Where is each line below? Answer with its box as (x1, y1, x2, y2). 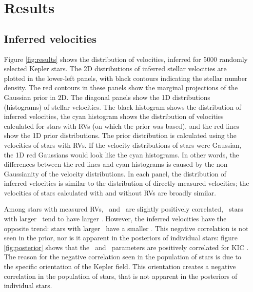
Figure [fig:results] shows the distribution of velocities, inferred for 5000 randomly (4, 54, 248, 64)
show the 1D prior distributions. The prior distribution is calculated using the (4, 130, 236, 140)
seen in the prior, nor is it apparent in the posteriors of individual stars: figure (4, 233, 238, 243)
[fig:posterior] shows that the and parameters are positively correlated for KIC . (4, 242, 249, 252)
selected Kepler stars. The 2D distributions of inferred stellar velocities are (4, 63, 227, 74)
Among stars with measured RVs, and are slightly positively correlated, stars (4, 204, 243, 214)
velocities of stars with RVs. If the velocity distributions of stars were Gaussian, (4, 139, 241, 150)
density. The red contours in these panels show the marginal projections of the (4, 82, 238, 93)
